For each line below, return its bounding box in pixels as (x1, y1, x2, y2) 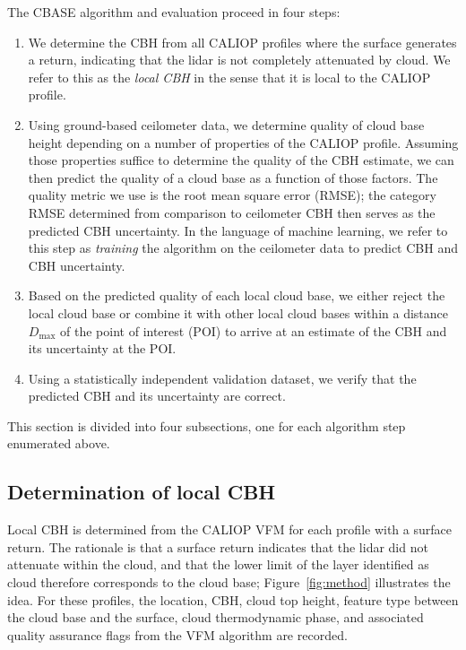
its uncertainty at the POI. (28, 339, 177, 358)
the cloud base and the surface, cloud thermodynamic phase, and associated (7, 608, 424, 627)
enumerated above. (7, 434, 110, 453)
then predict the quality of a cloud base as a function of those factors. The (28, 168, 438, 186)
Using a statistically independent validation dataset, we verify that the (28, 368, 417, 387)
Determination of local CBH (7, 478, 276, 506)
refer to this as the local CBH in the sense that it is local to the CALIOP (28, 67, 431, 86)
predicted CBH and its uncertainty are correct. (28, 386, 286, 405)
